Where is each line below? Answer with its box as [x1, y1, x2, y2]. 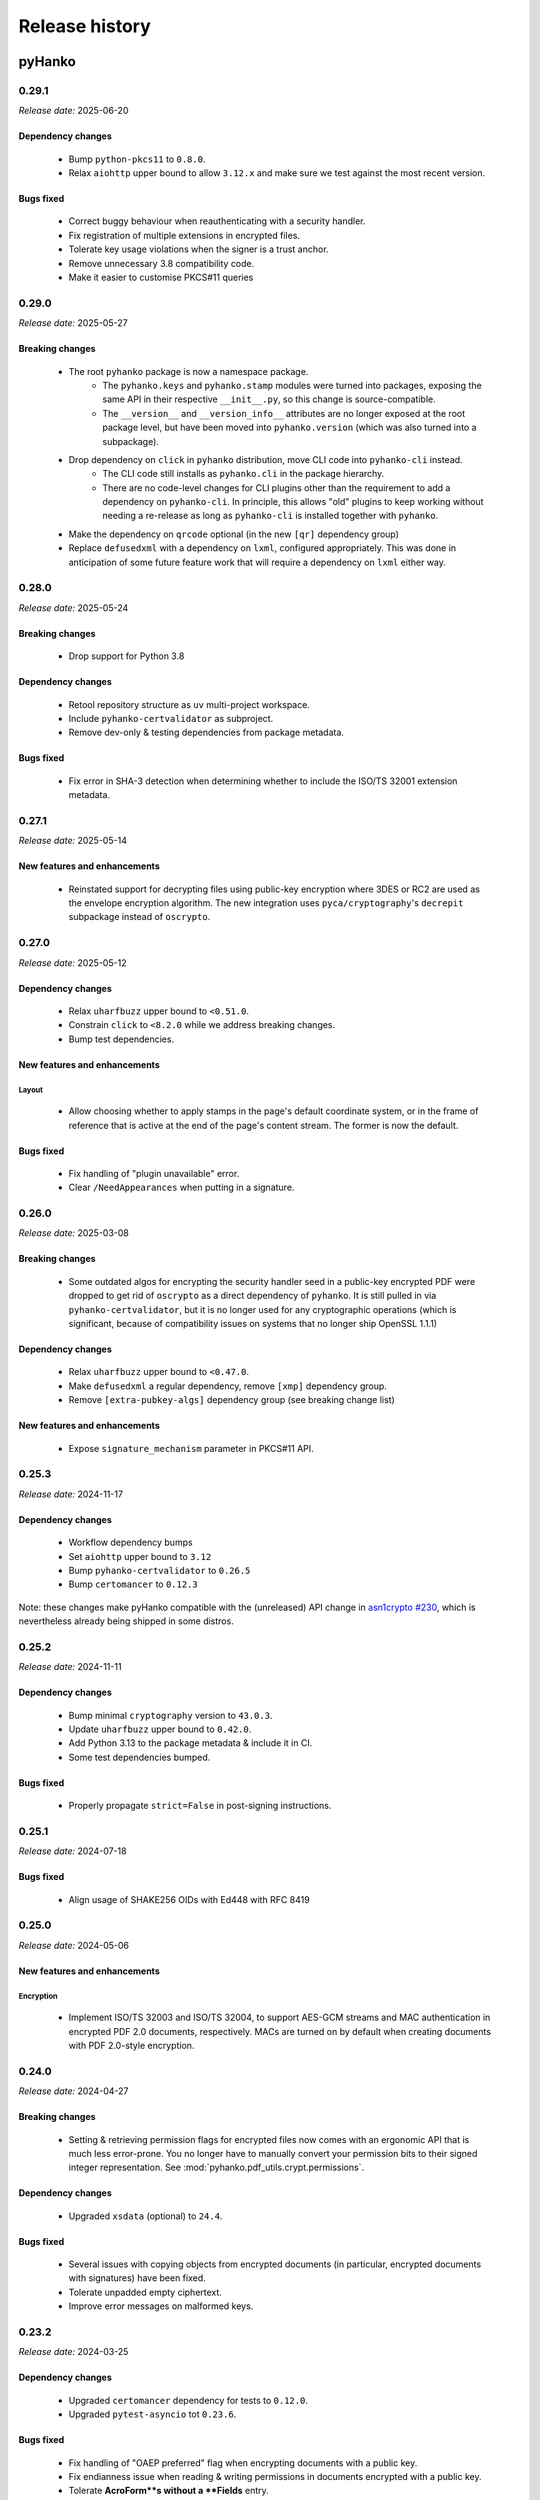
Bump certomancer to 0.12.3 [68, 1578, 199, 1590]
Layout [18, 1085, 44, 1095]
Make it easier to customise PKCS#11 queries [68, 271, 254, 284]
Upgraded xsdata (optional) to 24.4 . [68, 2210, 223, 2222]
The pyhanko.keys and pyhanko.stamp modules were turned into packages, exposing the [102, 379, 482, 391]
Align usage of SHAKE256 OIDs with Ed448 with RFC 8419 [68, 1893, 310, 1905]
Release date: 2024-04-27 [18, 2085, 129, 2097]
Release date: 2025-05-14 [18, 835, 127, 847]
